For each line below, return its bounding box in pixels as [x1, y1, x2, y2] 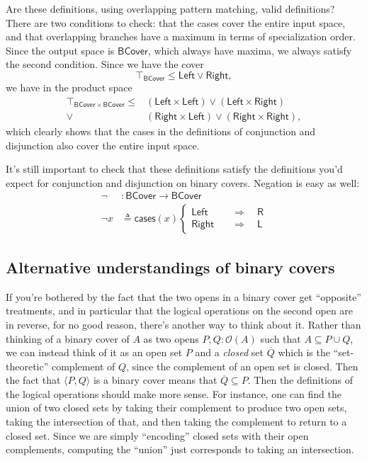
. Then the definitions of [247, 372, 354, 387]
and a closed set [195, 345, 264, 360]
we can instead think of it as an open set [6, 345, 183, 360]
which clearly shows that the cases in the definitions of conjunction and [6, 124, 316, 139]
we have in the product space [6, 80, 132, 95]
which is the [278, 345, 330, 360]
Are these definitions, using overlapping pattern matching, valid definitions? [6, 1, 335, 16]
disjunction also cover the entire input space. [6, 137, 200, 152]
